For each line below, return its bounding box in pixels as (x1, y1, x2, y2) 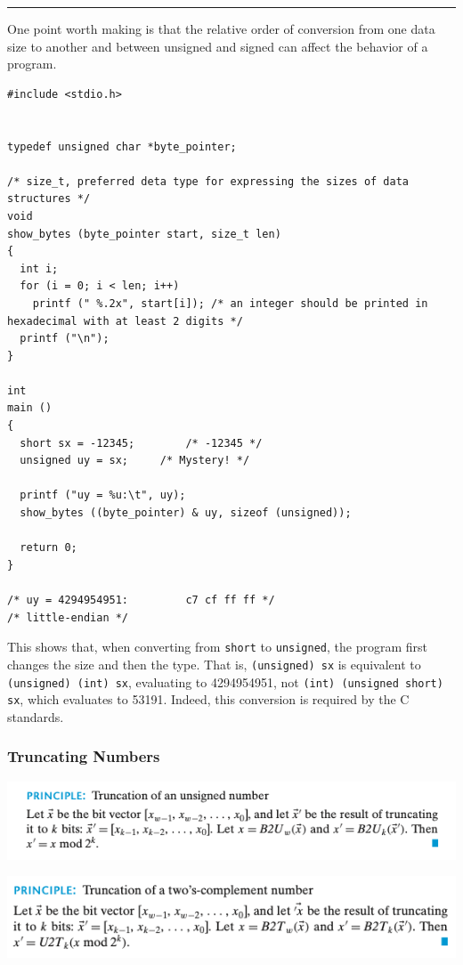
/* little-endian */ (7, 611, 129, 624)
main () (7, 401, 53, 415)
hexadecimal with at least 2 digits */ (7, 314, 243, 328)
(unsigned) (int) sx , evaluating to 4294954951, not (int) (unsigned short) (7, 672, 443, 691)
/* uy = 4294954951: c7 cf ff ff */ (7, 594, 275, 606)
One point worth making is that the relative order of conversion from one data (7, 20, 435, 37)
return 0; (20, 541, 77, 555)
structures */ (7, 192, 91, 206)
